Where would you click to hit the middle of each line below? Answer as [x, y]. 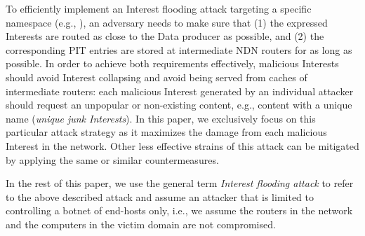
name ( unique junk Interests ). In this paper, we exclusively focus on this [161, 118]
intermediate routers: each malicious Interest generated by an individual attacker [180, 91]
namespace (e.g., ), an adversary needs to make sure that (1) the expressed [167, 22]
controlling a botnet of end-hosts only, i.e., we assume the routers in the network [179, 210]
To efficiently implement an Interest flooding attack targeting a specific [159, 8]
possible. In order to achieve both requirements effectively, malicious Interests [172, 63]
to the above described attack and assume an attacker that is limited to [160, 196]
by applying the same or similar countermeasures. [112, 159]
